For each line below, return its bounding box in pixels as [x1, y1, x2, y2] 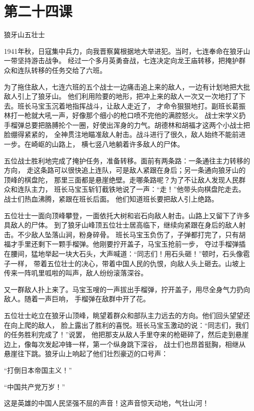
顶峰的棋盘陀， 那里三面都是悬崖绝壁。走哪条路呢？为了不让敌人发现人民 [4, 174, 239, 184]
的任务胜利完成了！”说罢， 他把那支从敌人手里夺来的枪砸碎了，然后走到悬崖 [4, 329, 249, 340]
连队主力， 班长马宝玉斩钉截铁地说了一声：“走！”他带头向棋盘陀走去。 [17, 184, 245, 194]
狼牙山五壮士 [4, 29, 45, 40]
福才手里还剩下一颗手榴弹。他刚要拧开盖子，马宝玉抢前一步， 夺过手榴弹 [4, 239, 239, 249]
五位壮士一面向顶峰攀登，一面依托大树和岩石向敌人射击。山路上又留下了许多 [4, 210, 250, 220]
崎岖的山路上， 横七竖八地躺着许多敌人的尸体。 [31, 139, 184, 149]
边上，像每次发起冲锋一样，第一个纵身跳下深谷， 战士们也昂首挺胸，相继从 [4, 339, 246, 349]
